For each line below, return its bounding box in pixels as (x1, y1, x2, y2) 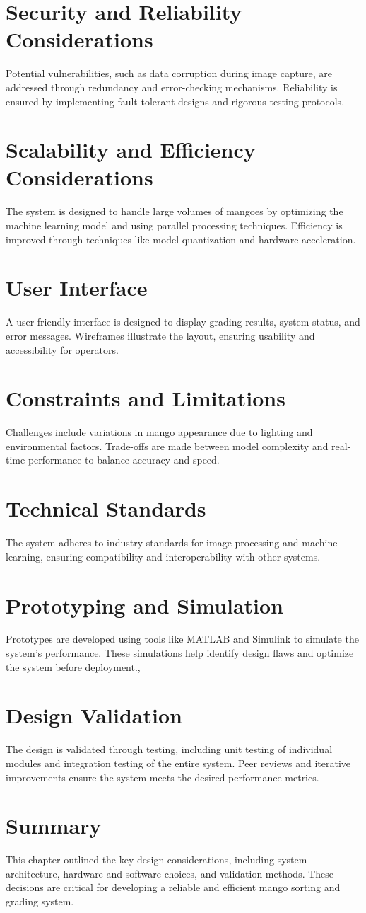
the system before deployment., (6, 659, 141, 674)
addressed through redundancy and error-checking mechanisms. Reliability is (6, 79, 338, 94)
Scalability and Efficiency (6, 135, 256, 164)
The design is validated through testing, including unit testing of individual (6, 742, 333, 757)
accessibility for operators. (6, 342, 119, 357)
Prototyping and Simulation (6, 590, 283, 619)
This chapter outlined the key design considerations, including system (6, 852, 307, 867)
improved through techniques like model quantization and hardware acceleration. (6, 231, 356, 246)
